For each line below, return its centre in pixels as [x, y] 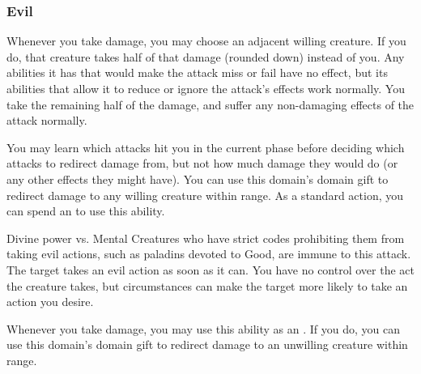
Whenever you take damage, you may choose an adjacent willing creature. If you [206, 41]
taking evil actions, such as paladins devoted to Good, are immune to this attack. [209, 254]
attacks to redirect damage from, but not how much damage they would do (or [202, 163]
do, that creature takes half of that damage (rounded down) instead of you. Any [206, 56]
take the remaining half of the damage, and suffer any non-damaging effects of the [210, 104]
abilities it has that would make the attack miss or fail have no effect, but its [197, 72]
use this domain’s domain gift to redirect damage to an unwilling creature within [207, 344]
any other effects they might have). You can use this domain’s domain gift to [198, 178]
